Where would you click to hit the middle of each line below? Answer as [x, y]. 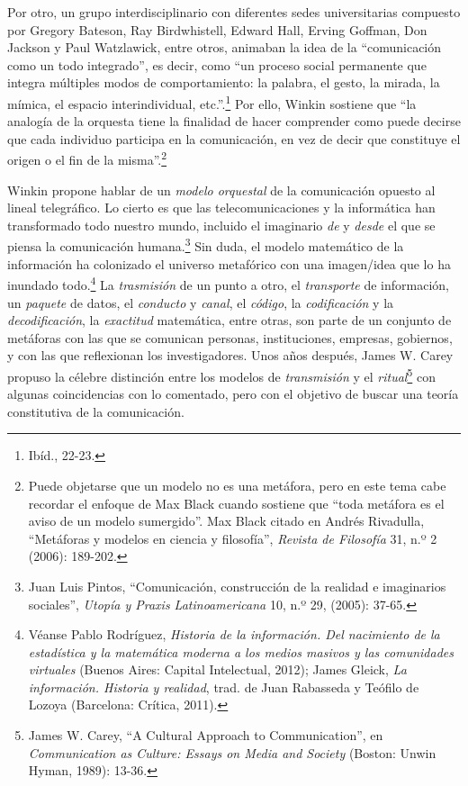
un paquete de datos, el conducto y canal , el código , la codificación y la [201, 302]
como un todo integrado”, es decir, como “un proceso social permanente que [217, 64]
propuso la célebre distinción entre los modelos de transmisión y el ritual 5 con [221, 375]
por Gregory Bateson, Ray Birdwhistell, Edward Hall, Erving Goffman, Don [217, 29]
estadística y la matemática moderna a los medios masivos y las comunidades [241, 651]
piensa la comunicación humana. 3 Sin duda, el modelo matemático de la [206, 245]
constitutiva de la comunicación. [96, 411]
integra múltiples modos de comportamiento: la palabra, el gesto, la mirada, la [224, 82]
